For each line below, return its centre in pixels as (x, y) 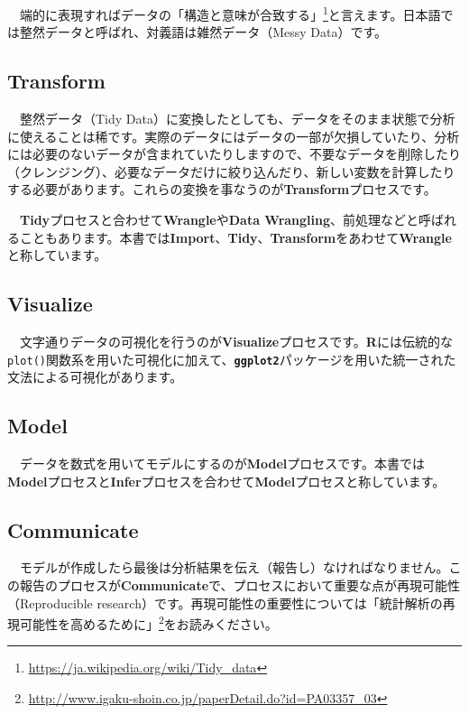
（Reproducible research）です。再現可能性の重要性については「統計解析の (225, 603)
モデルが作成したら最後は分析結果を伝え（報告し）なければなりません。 (234, 567)
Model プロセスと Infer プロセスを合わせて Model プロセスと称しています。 (226, 481)
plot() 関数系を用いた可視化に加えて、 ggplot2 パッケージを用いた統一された (232, 359)
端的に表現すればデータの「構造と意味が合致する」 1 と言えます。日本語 (230, 13)
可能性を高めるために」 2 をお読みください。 (148, 622)
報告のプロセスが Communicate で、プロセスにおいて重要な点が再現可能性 (240, 585)
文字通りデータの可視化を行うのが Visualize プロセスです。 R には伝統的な (236, 341)
